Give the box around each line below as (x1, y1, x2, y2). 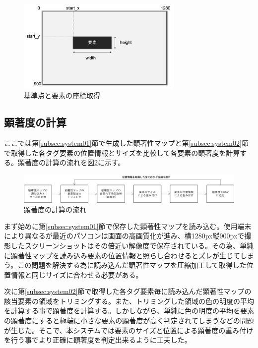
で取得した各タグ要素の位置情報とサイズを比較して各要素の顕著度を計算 (4, 147, 240, 158)
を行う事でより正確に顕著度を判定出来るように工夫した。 (4, 335, 192, 345)
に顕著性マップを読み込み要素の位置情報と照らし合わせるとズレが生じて (4, 250, 240, 260)
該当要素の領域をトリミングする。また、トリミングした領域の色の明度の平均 (4, 295, 254, 306)
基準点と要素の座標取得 (24, 90, 100, 101)
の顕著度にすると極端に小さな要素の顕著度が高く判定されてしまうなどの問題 (4, 315, 254, 326)
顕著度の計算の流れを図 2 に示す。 (17, 157, 125, 168)
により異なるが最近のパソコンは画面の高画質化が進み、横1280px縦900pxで (4, 231, 245, 241)
